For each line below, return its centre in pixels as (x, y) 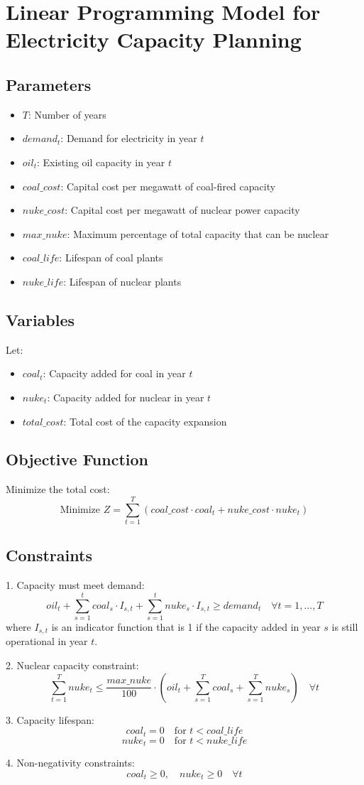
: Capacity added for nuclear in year (126, 397)
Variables (40, 319)
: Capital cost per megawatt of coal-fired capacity (168, 186)
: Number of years (67, 114)
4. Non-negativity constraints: (70, 763)
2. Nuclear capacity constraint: (72, 665)
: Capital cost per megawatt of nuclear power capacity (182, 210)
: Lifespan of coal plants (111, 258)
